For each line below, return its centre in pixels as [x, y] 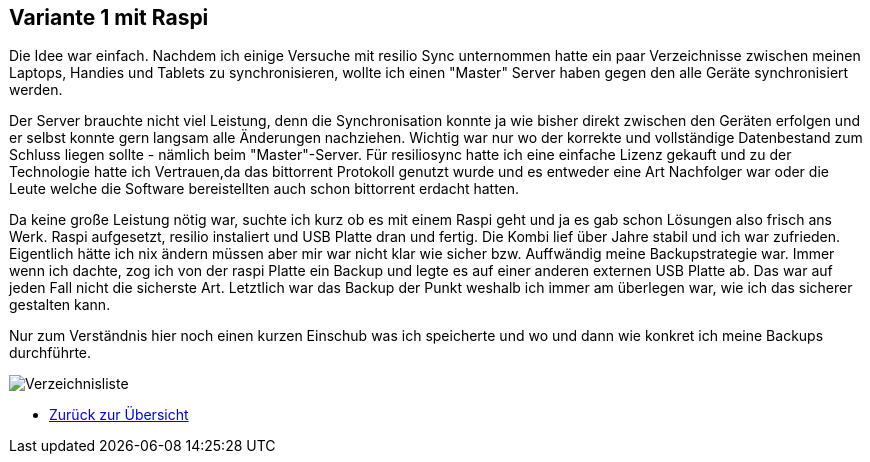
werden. [36, 90]
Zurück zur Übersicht [119, 415]
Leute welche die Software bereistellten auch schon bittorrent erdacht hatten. [264, 189]
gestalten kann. [60, 305]
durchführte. [50, 353]
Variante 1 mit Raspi [109, 17]
